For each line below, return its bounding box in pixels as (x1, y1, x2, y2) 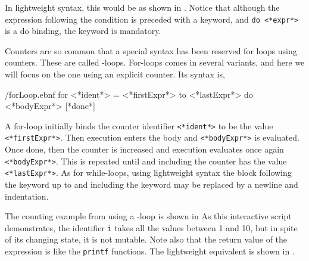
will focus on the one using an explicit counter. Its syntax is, (5, 68, 225, 80)
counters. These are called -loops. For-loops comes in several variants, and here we (5, 56, 305, 69)
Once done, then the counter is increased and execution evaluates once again (5, 143, 284, 156)
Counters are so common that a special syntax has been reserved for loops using (5, 44, 297, 57)
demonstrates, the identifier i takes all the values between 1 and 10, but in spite (5, 221, 298, 234)
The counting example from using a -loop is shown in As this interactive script (5, 210, 292, 222)
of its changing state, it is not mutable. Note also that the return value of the (5, 233, 288, 246)
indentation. (5, 189, 49, 202)
